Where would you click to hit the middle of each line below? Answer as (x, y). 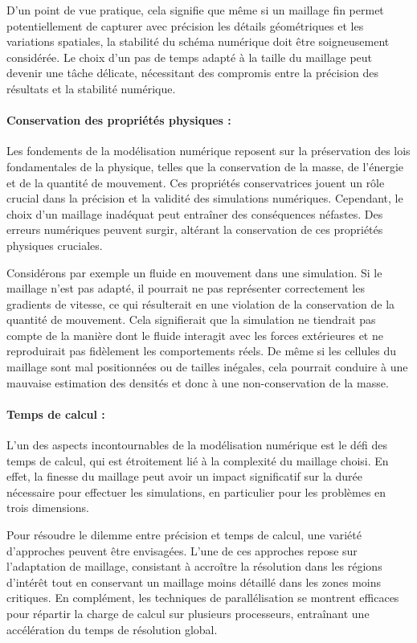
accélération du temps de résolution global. (112, 629)
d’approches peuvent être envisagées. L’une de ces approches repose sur (182, 550)
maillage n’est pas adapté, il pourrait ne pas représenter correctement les (186, 288)
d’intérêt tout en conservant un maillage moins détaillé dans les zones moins (194, 582)
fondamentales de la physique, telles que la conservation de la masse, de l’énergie (205, 166)
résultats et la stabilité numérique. (91, 88)
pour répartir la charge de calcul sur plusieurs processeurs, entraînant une (188, 613)
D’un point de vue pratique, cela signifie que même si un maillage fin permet (195, 10)
